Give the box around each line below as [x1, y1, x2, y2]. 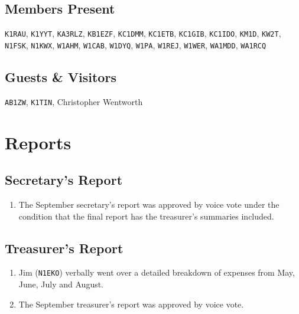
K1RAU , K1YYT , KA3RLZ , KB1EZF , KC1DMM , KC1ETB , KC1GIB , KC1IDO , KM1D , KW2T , [5, 27, 281, 40]
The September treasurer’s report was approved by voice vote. [18, 297, 244, 310]
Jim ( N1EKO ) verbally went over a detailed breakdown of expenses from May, [18, 266, 295, 279]
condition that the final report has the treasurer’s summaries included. [18, 210, 274, 222]
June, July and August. [18, 278, 104, 290]
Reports [5, 130, 71, 154]
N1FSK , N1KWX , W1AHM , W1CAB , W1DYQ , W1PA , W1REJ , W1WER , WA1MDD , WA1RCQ [5, 38, 266, 51]
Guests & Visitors [5, 67, 116, 86]
